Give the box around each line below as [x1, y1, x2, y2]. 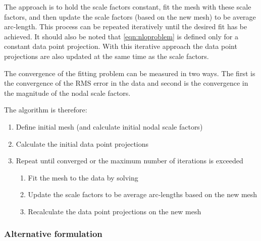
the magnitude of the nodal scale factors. [4, 87, 131, 98]
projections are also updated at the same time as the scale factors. [4, 50, 209, 61]
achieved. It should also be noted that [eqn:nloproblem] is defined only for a [4, 31, 238, 41]
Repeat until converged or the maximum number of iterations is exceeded [16, 155, 243, 166]
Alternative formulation [4, 227, 102, 240]
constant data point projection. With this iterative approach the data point [4, 41, 237, 51]
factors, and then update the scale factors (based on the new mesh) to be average [4, 11, 256, 22]
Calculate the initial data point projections [16, 138, 149, 149]
